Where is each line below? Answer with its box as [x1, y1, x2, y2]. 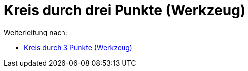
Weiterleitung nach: [4, 28, 67, 36]
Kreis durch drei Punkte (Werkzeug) [4, 2, 246, 19]
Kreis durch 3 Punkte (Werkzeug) [24, 43, 132, 52]
